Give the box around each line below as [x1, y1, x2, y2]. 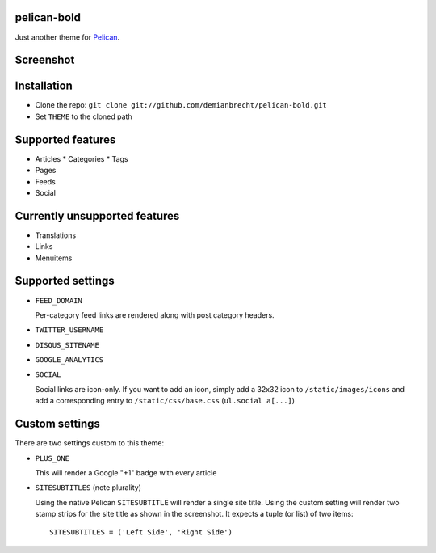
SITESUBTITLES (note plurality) [35, 483, 141, 492]
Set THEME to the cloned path [35, 112, 132, 121]
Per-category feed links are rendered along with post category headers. [35, 310, 275, 319]
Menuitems [35, 253, 73, 263]
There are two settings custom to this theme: [15, 438, 165, 448]
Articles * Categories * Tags [35, 154, 128, 163]
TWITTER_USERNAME [35, 326, 104, 335]
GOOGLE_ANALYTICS [35, 356, 104, 365]
